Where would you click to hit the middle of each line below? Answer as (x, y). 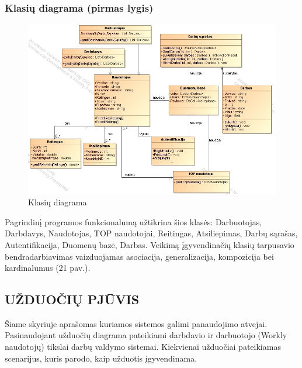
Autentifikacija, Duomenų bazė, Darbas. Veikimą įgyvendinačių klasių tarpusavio (150, 244)
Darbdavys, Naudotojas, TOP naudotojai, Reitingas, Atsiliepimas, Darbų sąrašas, (151, 233)
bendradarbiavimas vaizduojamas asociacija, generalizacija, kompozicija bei (139, 256)
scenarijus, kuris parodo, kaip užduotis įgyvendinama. (101, 358)
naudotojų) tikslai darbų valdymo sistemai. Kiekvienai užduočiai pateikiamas (143, 347)
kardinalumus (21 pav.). (48, 268)
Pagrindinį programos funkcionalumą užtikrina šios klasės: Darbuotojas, (133, 221)
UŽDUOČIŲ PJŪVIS (72, 299)
